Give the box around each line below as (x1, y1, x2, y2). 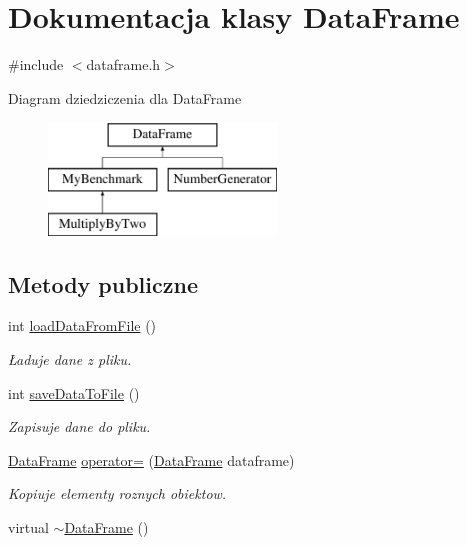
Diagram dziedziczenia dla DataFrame (8, 87, 242, 108)
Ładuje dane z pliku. (8, 349, 132, 370)
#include (8, 54, 64, 75)
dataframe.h (86, 54, 161, 75)
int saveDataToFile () (8, 382, 140, 403)
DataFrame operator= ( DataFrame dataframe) (8, 449, 295, 470)
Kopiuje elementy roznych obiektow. (8, 483, 227, 504)
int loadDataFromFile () (8, 315, 157, 336)
